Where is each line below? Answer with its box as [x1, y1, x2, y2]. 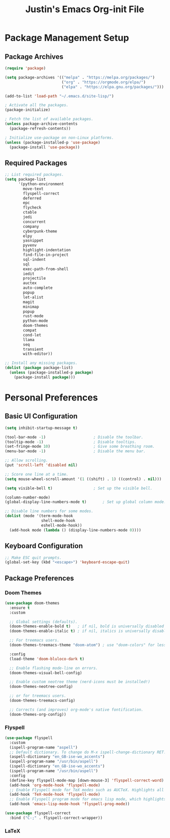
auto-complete [23, 285, 53, 290]
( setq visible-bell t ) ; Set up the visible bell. [5, 486, 153, 491]
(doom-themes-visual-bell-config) [9, 670, 82, 676]
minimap [23, 304, 39, 309]
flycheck [23, 205, 42, 210]
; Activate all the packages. [5, 103, 69, 108]
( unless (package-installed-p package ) [9, 370, 94, 375]
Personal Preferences [5, 392, 98, 403]
